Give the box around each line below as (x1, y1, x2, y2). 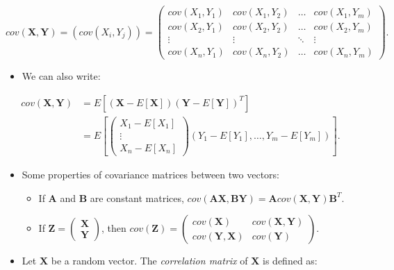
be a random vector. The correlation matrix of (51, 253, 248, 268)
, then (101, 221, 126, 235)
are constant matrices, (90, 190, 184, 205)
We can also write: (22, 69, 101, 83)
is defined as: (263, 253, 318, 268)
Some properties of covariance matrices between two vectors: (22, 167, 279, 181)
